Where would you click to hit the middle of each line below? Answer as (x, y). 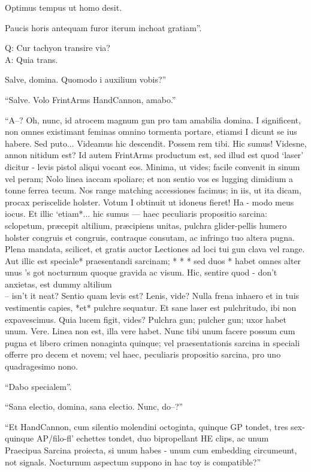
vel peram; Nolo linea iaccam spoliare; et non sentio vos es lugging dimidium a (149, 178)
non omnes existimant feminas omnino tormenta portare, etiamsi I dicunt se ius (151, 131)
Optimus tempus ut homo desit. (64, 7)
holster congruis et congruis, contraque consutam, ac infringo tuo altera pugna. (150, 237)
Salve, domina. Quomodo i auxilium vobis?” (86, 79)
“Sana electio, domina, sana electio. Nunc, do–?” (94, 406)
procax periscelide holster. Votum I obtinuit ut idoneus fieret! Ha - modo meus (150, 202)
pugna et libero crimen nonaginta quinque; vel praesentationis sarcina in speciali (153, 342)
